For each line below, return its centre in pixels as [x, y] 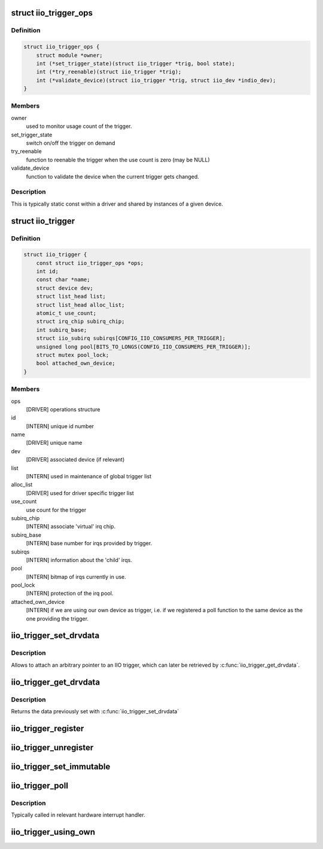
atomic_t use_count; [66, 313]
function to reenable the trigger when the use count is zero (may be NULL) [118, 160]
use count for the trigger [56, 510]
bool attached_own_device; [76, 364]
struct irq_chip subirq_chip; [80, 322]
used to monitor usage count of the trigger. [79, 126]
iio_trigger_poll [40, 785]
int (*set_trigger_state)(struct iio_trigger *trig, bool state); [136, 63]
